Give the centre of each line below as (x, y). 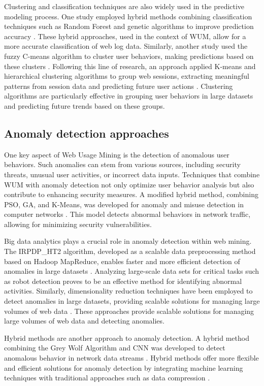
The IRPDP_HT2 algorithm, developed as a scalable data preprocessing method (130, 251)
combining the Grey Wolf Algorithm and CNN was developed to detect (115, 348)
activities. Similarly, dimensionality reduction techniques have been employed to (128, 291)
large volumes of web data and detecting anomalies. (84, 321)
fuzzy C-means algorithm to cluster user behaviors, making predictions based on (129, 56)
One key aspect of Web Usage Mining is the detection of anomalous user (117, 154)
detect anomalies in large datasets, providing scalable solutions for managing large (132, 301)
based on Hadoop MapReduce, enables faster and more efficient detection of (122, 261)
